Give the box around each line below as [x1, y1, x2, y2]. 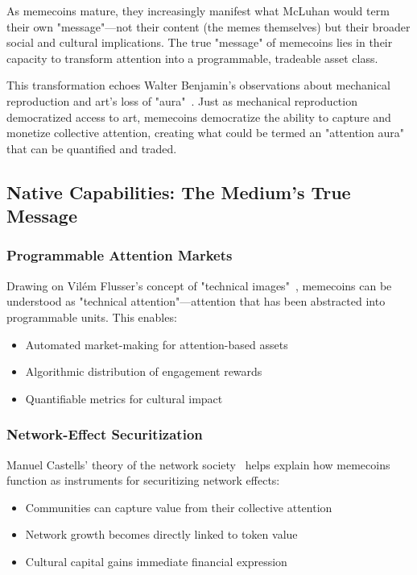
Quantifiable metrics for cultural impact [25, 390, 223, 406]
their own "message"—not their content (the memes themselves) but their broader [6, 18, 411, 35]
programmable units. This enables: [6, 308, 177, 325]
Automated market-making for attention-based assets [25, 335, 288, 352]
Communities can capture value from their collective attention [25, 498, 332, 515]
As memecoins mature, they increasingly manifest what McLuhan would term [6, 2, 390, 19]
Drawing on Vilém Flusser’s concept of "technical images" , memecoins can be [6, 277, 392, 294]
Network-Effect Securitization [6, 424, 203, 444]
